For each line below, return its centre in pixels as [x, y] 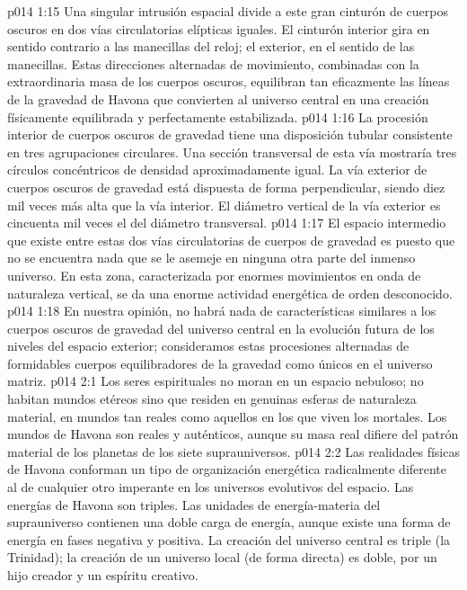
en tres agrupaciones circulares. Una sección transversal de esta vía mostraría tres [232, 152]
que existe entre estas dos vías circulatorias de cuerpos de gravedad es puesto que [231, 240]
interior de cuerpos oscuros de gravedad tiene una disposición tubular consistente [230, 134]
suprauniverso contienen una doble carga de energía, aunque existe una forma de [229, 522]
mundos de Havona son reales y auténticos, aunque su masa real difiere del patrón [233, 434]
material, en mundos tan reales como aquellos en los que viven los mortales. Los [227, 416]
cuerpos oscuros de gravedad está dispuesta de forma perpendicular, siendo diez [226, 187]
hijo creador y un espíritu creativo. [103, 575]
